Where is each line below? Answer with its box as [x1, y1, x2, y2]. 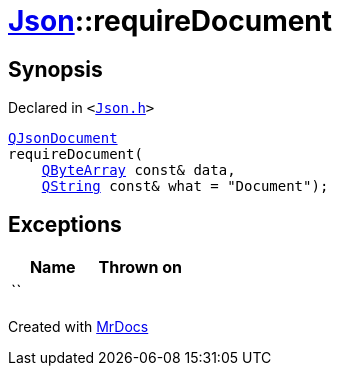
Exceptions [8, 211, 122, 237]
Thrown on [98, 257, 182, 278]
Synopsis [8, 56, 103, 82]
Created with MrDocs [8, 318, 149, 336]
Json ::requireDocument [8, 4, 333, 38]
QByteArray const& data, [41, 162, 236, 179]
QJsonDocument [8, 130, 118, 147]
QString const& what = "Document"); [41, 178, 329, 195]
